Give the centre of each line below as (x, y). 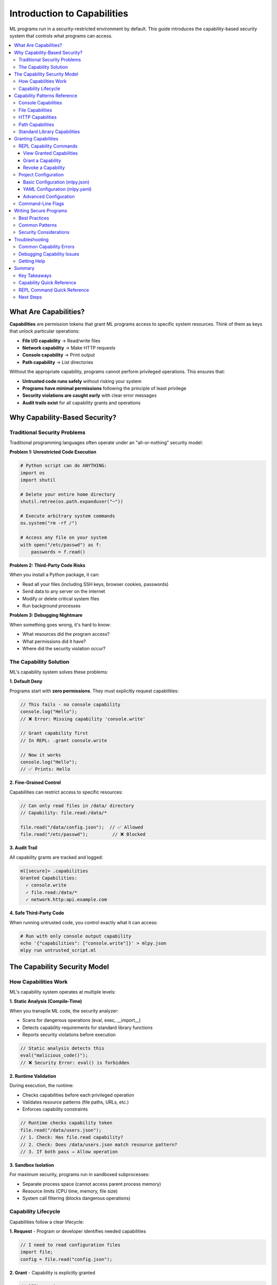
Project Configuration (41, 175)
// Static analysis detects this (62, 1048)
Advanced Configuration (49, 196)
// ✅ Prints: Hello (45, 769)
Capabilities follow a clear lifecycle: (47, 1222)
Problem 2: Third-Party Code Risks (47, 565)
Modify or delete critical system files (61, 598)
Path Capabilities (36, 124)
